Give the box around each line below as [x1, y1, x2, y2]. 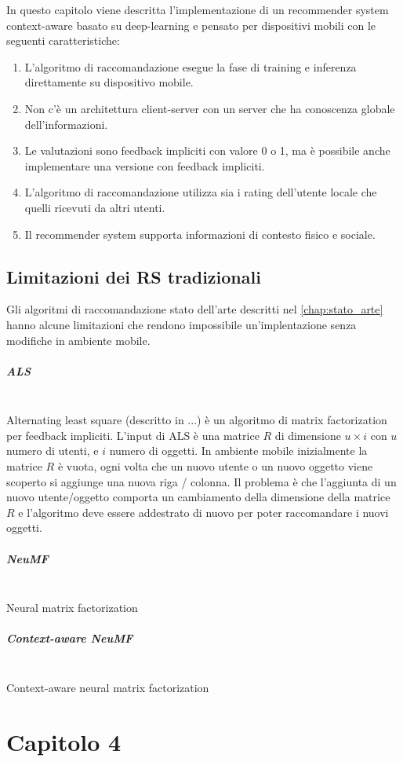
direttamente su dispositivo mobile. [24, 74, 194, 90]
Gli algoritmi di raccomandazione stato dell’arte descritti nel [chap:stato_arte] [6, 301, 383, 317]
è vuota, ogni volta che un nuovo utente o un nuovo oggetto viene [57, 458, 373, 474]
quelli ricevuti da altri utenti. [24, 199, 165, 215]
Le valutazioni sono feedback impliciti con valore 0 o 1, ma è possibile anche [24, 142, 390, 159]
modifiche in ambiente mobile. [6, 332, 151, 348]
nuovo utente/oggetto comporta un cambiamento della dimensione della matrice [6, 489, 390, 505]
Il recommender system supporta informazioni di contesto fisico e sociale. [24, 225, 376, 242]
